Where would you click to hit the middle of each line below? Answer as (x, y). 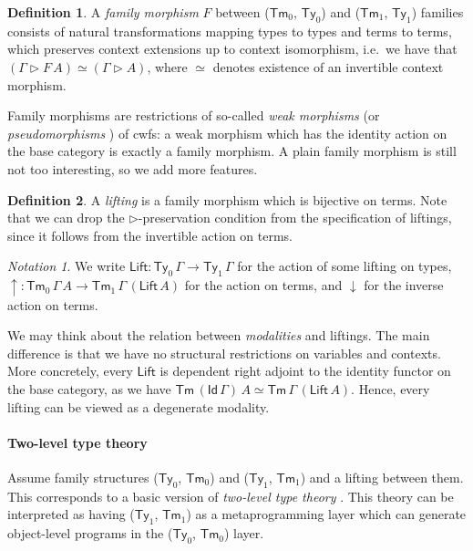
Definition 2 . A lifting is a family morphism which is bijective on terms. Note (227, 199)
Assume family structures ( (83, 477)
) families (437, 12)
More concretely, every (70, 371)
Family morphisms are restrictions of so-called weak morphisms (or (194, 115)
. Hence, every (391, 389)
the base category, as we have (89, 389)
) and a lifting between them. (382, 477)
